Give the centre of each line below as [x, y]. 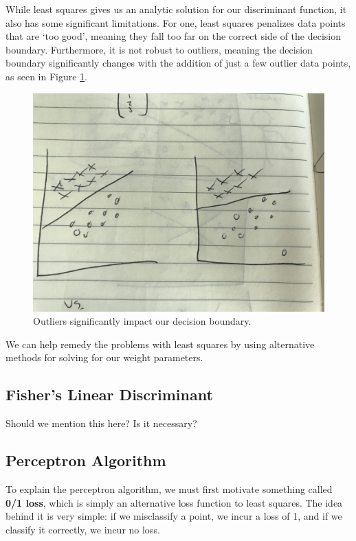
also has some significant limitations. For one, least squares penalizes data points [176, 22]
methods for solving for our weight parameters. [104, 357]
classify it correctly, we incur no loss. [83, 529]
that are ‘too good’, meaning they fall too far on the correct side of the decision [173, 36]
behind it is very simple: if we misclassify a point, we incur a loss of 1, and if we [174, 516]
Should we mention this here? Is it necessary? [101, 423]
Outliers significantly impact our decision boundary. [142, 321]
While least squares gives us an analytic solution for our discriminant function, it [176, 9]
